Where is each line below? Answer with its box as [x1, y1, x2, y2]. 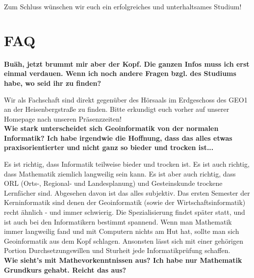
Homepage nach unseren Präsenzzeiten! [4, 113, 122, 124]
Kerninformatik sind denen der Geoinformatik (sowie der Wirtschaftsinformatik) [4, 197, 246, 207]
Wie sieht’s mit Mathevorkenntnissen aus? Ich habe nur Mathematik [4, 255, 242, 265]
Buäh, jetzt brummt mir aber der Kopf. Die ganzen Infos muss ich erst [4, 58, 250, 69]
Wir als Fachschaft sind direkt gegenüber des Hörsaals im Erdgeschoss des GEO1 [4, 94, 248, 104]
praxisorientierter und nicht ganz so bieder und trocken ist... [4, 142, 214, 152]
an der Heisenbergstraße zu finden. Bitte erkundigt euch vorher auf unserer [4, 104, 229, 114]
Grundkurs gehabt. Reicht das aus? [4, 264, 127, 275]
